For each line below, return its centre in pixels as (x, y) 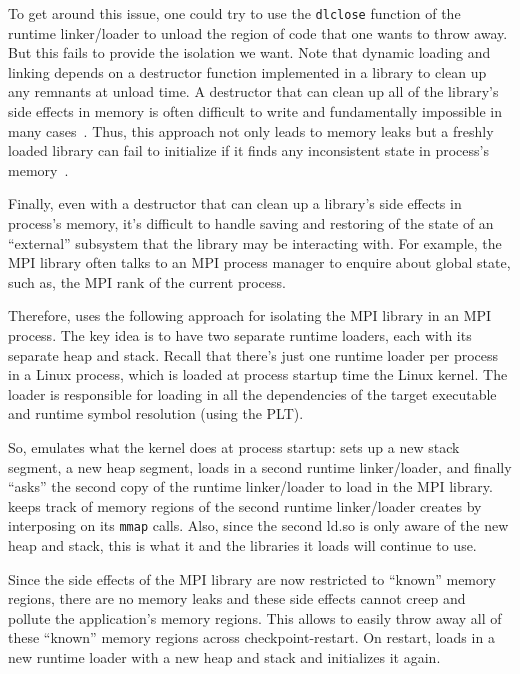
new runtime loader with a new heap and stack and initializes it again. (224, 656)
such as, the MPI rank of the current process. (147, 281)
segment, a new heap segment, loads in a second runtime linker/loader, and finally (260, 466)
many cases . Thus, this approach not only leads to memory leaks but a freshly (251, 130)
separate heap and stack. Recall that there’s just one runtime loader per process (253, 354)
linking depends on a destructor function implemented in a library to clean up (247, 71)
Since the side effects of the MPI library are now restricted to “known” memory (252, 578)
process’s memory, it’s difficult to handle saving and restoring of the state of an (251, 223)
